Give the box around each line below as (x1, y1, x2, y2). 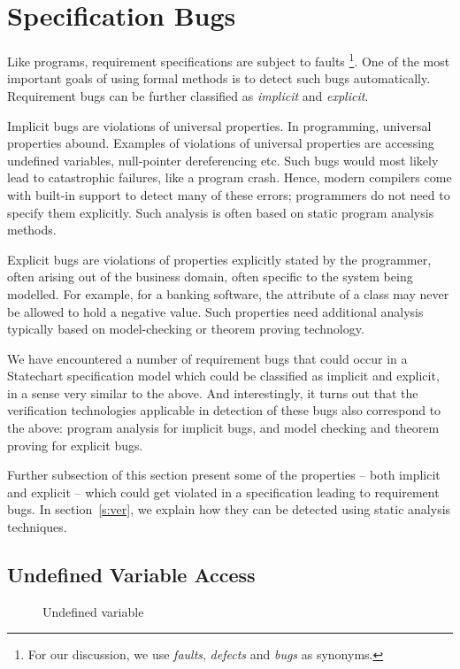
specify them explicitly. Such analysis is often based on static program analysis (7, 203, 434, 221)
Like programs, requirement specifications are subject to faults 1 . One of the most (7, 50, 450, 70)
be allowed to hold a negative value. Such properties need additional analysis (7, 302, 424, 320)
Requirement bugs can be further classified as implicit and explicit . (7, 86, 369, 104)
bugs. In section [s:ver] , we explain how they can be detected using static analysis (7, 500, 451, 519)
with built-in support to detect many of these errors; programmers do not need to (7, 185, 450, 204)
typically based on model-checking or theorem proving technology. (7, 319, 364, 338)
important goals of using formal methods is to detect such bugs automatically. (7, 69, 431, 88)
